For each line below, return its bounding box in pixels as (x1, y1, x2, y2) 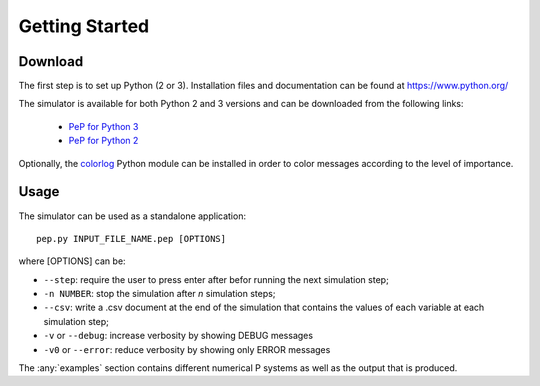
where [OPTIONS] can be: (18, 255, 126, 267)
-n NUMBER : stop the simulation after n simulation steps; (43, 288, 276, 300)
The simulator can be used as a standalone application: (18, 210, 247, 222)
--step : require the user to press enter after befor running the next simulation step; (43, 273, 389, 285)
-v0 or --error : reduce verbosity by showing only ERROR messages (43, 343, 331, 355)
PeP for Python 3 (68, 120, 139, 132)
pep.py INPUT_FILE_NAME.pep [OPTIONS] (36, 233, 227, 244)
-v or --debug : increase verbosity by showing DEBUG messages (43, 330, 314, 342)
